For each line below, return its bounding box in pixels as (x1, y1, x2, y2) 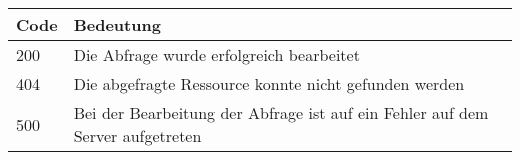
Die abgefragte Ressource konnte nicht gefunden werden (73, 72, 465, 95)
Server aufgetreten (73, 124, 202, 147)
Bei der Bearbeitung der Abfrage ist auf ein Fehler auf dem (73, 101, 489, 124)
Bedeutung (73, 13, 161, 36)
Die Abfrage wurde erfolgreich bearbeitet (73, 43, 360, 66)
